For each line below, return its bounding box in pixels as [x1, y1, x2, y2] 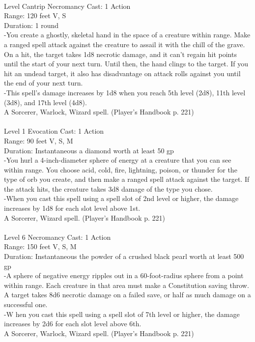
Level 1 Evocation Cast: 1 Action [4, 126, 104, 136]
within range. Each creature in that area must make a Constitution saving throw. [4, 280, 249, 290]
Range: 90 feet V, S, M [4, 135, 73, 145]
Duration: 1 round [4, 20, 59, 30]
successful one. [4, 299, 48, 309]
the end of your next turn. [4, 78, 83, 88]
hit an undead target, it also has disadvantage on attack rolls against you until [4, 68, 241, 78]
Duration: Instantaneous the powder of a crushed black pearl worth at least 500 [4, 251, 244, 261]
